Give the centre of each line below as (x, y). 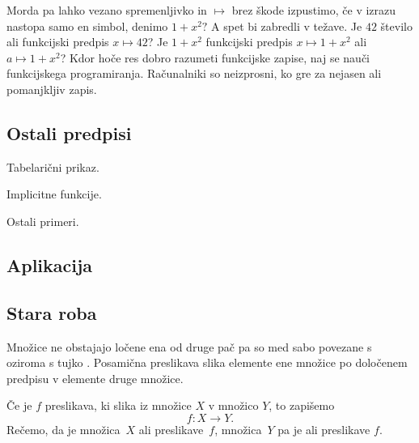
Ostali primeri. (43, 221)
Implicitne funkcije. (54, 194)
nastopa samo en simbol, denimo (87, 26)
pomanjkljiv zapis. (52, 89)
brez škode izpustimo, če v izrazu (314, 10)
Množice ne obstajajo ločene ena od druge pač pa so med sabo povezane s (189, 346)
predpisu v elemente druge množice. (95, 378)
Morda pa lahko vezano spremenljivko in (107, 10)
